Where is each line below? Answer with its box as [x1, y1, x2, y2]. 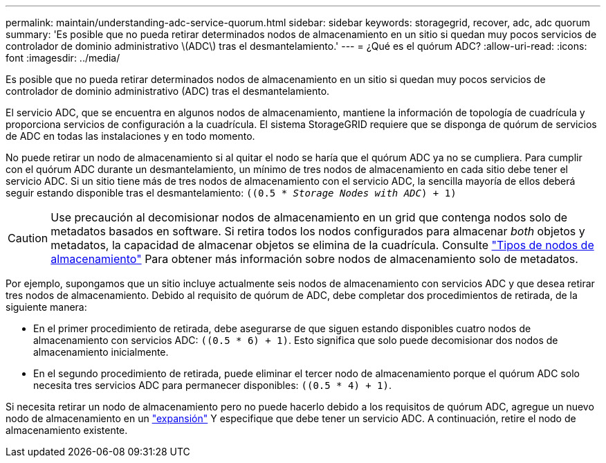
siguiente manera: [6, 301, 87, 313]
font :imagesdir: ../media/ [6, 52, 120, 64]
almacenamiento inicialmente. [33, 346, 169, 358]
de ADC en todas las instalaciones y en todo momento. [6, 130, 255, 142]
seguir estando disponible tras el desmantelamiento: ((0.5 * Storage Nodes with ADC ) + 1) [6, 187, 457, 199]
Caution [8, 231, 48, 245]
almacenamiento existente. [6, 424, 128, 436]
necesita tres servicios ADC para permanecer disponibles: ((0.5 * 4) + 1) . [33, 379, 392, 391]
